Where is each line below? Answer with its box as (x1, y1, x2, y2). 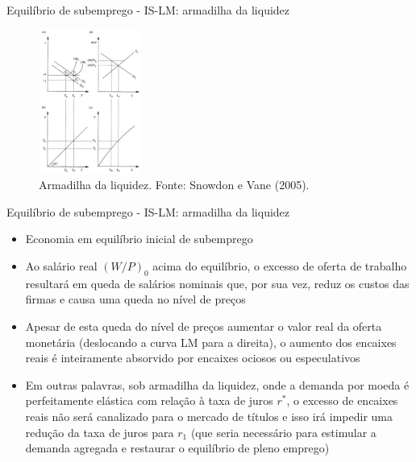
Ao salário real (25, 258, 98, 274)
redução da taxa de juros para (25, 423, 174, 440)
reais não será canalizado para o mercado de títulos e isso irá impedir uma (25, 407, 393, 424)
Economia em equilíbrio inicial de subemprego (25, 230, 253, 247)
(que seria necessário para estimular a (190, 423, 376, 440)
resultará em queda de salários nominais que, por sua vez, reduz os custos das (25, 274, 410, 291)
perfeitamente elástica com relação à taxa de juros (25, 392, 273, 409)
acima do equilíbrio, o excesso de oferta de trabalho (152, 258, 407, 274)
